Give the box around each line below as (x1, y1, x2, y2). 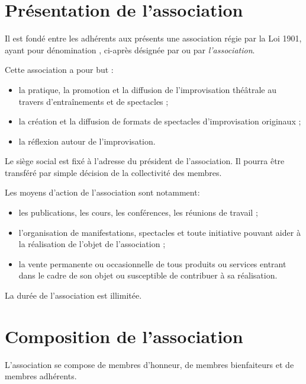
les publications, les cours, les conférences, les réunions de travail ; (18, 206, 258, 219)
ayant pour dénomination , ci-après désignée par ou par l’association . (5, 43, 255, 56)
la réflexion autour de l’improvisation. (18, 135, 156, 147)
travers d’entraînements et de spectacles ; (18, 95, 169, 107)
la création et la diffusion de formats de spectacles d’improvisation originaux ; (18, 115, 301, 127)
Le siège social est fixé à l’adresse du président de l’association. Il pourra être (5, 155, 285, 167)
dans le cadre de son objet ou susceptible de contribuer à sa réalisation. (18, 269, 278, 281)
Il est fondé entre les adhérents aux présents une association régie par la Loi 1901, (5, 32, 302, 44)
